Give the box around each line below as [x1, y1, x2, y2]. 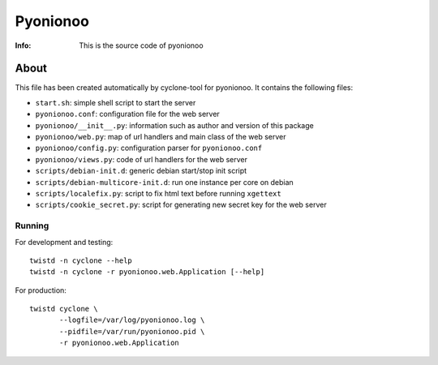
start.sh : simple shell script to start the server [35, 97, 196, 107]
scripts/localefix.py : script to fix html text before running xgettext [35, 188, 281, 198]
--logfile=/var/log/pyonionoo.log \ [59, 316, 205, 324]
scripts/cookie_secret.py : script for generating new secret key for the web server [35, 200, 328, 210]
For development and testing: [15, 237, 114, 247]
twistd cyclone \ [29, 304, 98, 314]
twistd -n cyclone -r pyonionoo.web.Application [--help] [29, 268, 265, 277]
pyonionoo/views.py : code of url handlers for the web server [35, 154, 247, 164]
